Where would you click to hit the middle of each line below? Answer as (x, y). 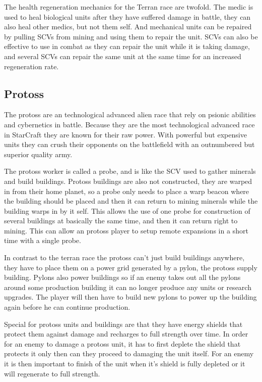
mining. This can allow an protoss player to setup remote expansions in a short (126, 230)
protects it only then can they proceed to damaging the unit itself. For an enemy (129, 353)
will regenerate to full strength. (52, 373)
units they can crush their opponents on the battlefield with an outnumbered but (129, 144)
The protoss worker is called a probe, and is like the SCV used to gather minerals (130, 171)
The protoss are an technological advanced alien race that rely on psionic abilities (130, 114)
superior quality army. (38, 154)
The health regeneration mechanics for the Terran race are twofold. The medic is (129, 7)
